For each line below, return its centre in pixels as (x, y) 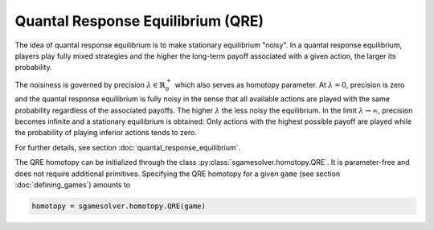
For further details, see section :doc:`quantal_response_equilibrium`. (128, 147)
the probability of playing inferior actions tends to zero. (106, 133)
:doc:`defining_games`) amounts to (73, 185)
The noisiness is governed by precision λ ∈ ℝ (90, 84)
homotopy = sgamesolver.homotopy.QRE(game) (119, 206)
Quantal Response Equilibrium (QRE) (139, 21)
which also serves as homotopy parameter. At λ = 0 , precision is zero (290, 84)
